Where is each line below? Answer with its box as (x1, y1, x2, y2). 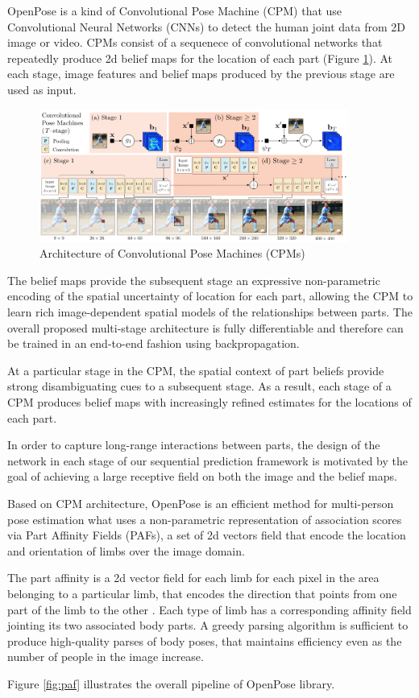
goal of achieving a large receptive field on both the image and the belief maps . (7, 468, 397, 485)
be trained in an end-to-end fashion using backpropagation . (7, 335, 300, 352)
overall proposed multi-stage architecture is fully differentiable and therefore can (7, 319, 404, 336)
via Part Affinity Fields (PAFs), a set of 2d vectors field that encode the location (7, 527, 406, 543)
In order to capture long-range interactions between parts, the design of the (7, 436, 380, 453)
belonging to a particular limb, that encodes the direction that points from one (7, 584, 397, 601)
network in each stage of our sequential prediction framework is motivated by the (7, 452, 409, 469)
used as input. (7, 81, 77, 97)
